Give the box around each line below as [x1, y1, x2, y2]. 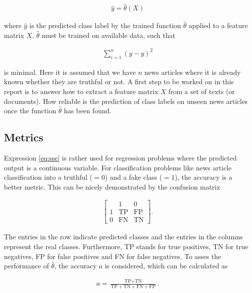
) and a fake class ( [105, 172, 162, 182]
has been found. [64, 105, 112, 116]
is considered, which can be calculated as [105, 260, 228, 271]
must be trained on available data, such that [41, 30, 175, 40]
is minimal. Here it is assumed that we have [4, 66, 136, 77]
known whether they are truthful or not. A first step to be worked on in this [4, 76, 234, 87]
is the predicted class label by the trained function [29, 20, 181, 31]
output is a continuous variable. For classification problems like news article [4, 162, 232, 172]
